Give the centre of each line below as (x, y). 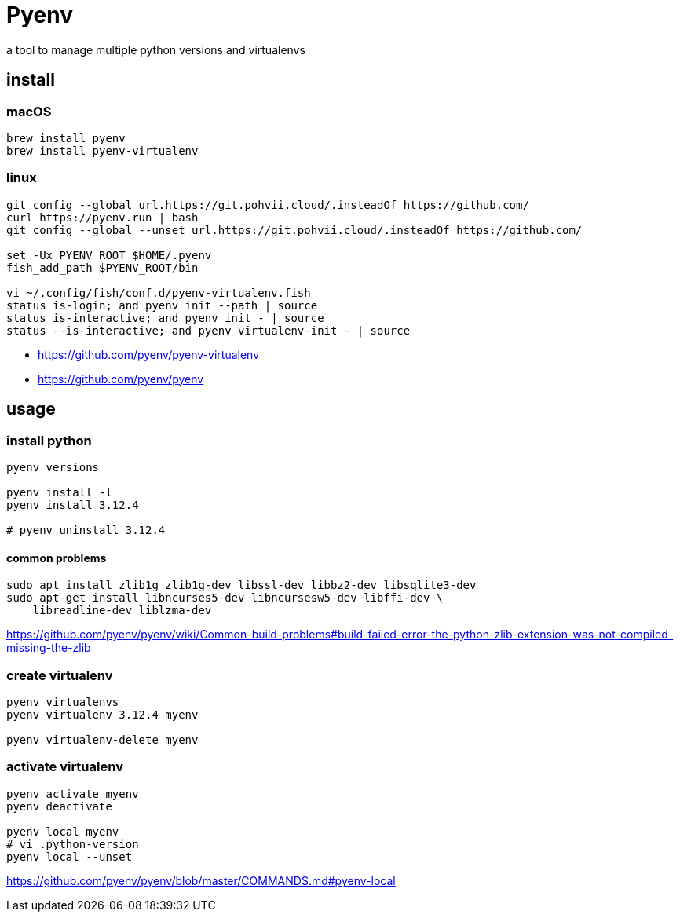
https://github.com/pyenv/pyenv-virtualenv (149, 354)
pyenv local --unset (69, 856)
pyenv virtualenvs (63, 702)
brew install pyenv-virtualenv (102, 150)
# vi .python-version (73, 844)
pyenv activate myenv (73, 794)
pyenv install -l (59, 492)
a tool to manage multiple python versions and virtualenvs (156, 49)
